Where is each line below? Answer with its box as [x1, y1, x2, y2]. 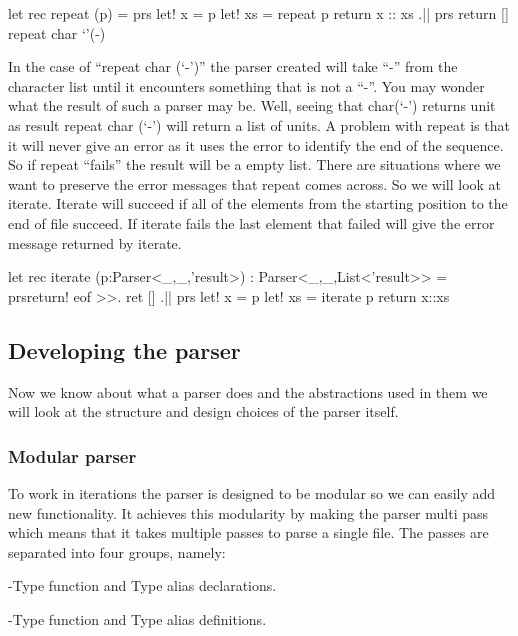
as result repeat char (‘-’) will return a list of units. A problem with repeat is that [8, 114, 510, 135]
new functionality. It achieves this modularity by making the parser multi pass [8, 502, 489, 523]
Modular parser [8, 443, 137, 468]
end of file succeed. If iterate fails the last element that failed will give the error [8, 212, 495, 233]
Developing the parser [8, 334, 241, 365]
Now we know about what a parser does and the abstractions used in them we [8, 381, 488, 402]
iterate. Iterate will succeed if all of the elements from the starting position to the [8, 193, 508, 214]
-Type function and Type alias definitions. [8, 608, 267, 629]
